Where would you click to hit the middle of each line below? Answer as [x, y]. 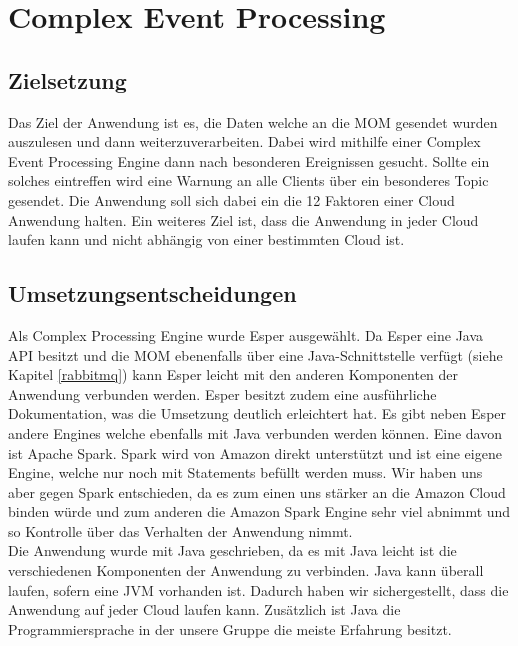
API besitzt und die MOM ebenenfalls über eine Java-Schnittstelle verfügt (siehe [255, 354]
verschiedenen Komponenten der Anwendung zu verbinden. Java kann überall [246, 570]
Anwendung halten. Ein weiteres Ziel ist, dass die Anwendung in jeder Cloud [243, 219]
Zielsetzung [67, 79]
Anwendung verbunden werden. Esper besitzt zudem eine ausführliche [222, 393]
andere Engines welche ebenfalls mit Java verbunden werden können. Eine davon [255, 432]
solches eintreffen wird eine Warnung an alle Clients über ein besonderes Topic [248, 180]
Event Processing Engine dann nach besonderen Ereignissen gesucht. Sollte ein [249, 160]
